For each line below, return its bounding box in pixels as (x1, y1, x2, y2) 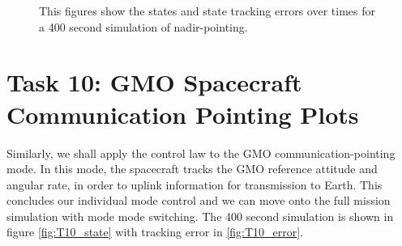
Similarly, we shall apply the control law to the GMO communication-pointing (6, 144, 396, 161)
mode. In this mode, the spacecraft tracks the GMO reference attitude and (6, 160, 378, 177)
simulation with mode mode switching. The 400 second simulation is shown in (6, 207, 394, 224)
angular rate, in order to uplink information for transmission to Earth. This (6, 176, 383, 193)
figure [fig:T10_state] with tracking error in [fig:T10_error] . (6, 223, 304, 240)
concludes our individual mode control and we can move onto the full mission (6, 192, 391, 209)
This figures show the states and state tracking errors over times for (39, 2, 376, 19)
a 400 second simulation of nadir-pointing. (39, 18, 248, 35)
